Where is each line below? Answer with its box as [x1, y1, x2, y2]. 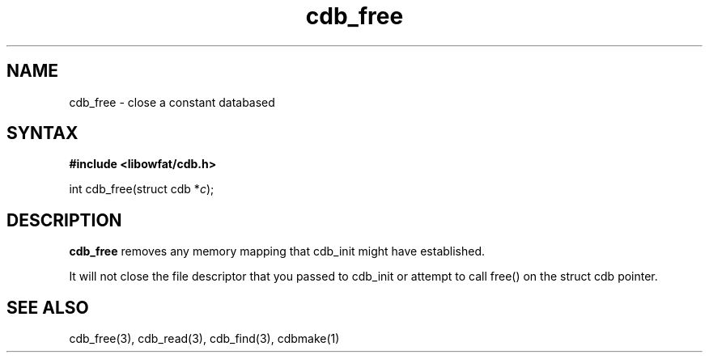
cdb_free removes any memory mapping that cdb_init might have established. [69, 244, 486, 259]
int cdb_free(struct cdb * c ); [69, 182, 214, 196]
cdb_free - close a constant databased [69, 95, 275, 109]
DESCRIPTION [6, 209, 122, 230]
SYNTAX [6, 123, 79, 144]
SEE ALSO [6, 297, 89, 318]
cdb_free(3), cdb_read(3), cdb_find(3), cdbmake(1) [69, 332, 340, 346]
